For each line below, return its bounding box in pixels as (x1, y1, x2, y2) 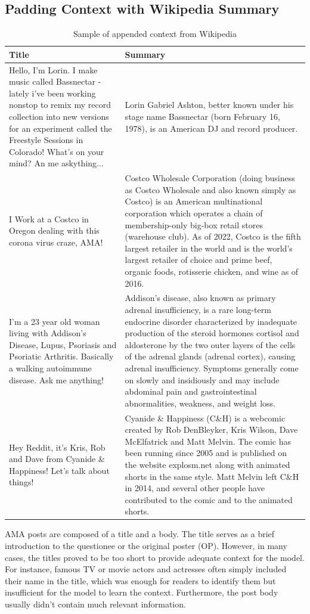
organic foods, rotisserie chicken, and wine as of (125, 265, 299, 277)
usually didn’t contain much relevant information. (5, 598, 186, 610)
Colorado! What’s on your (9, 145, 104, 157)
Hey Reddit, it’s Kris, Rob (9, 441, 106, 453)
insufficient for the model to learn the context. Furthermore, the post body (5, 586, 278, 599)
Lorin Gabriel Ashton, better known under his (125, 98, 294, 111)
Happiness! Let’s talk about (9, 464, 110, 476)
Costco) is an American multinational (125, 195, 263, 207)
